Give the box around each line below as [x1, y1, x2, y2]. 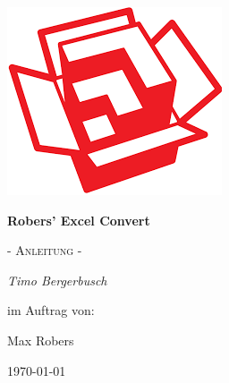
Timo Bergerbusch [7, 270, 107, 289]
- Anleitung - [7, 241, 82, 260]
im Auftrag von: [7, 301, 95, 319]
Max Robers [7, 330, 74, 349]
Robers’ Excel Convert [7, 210, 150, 229]
